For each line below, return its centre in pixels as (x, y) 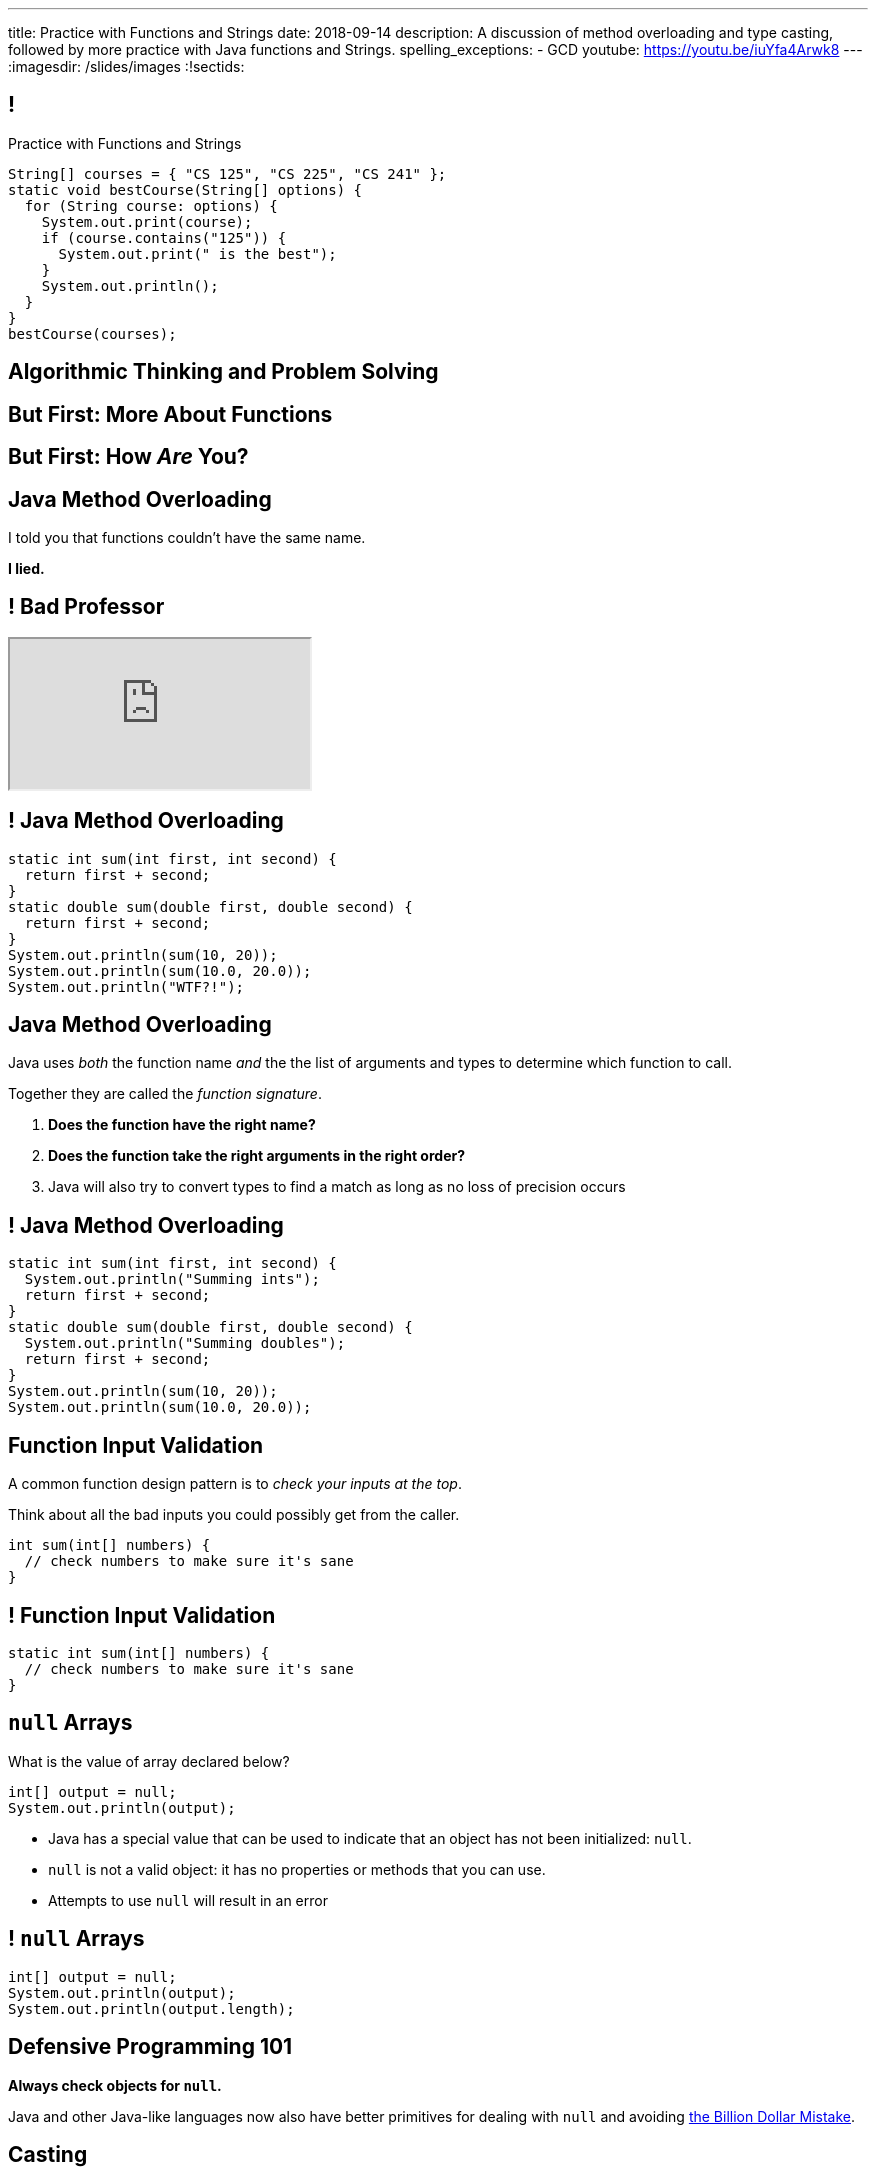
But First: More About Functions (170, 414)
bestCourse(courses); (92, 333)
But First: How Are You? (128, 457)
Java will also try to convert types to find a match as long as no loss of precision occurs (337, 1187)
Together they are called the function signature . (165, 1094)
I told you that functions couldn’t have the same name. (187, 537)
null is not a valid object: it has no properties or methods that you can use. (297, 1869)
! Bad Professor (86, 607)
